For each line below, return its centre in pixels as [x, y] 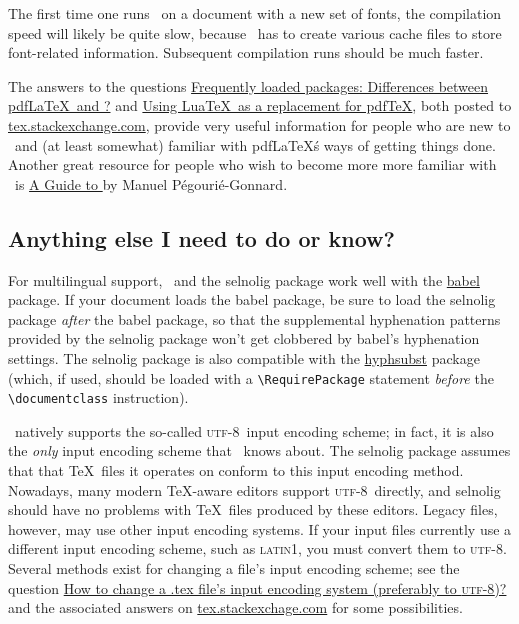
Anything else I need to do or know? [201, 237]
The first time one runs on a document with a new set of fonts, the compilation [255, 13]
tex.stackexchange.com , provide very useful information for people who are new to [259, 124]
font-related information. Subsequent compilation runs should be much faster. [246, 52]
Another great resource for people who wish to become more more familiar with [252, 164]
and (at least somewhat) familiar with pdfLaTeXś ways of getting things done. [255, 144]
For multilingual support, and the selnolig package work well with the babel [244, 279]
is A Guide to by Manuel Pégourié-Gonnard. [151, 183]
